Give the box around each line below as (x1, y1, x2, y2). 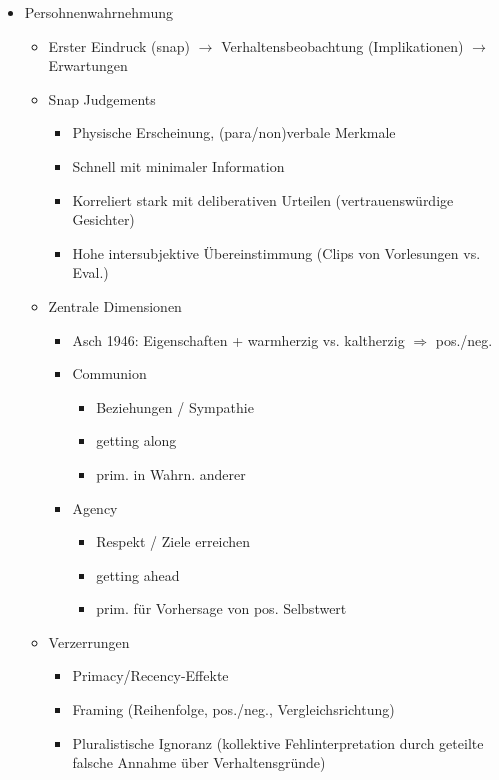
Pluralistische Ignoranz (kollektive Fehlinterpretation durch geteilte (72, 732, 484, 753)
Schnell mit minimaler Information (72, 155, 285, 176)
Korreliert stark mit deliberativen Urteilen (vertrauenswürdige (72, 189, 454, 210)
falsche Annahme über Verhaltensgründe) (72, 752, 326, 773)
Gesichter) (72, 209, 135, 230)
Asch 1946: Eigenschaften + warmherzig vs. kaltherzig (72, 329, 405, 350)
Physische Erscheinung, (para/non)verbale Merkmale (72, 122, 396, 143)
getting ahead (96, 564, 180, 585)
